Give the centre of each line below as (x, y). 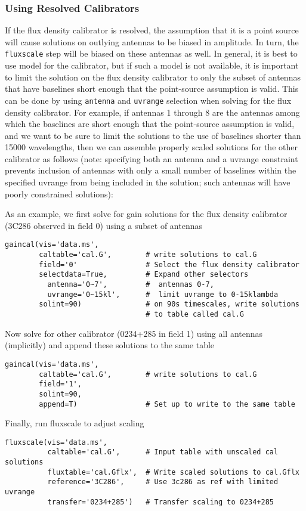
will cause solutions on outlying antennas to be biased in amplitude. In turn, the (152, 41)
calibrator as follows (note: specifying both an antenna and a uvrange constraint (152, 158)
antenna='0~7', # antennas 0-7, (131, 285)
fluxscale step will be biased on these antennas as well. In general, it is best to (151, 53)
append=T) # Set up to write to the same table (167, 404)
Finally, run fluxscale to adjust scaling (75, 423)
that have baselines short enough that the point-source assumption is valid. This (152, 89)
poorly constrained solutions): (59, 193)
